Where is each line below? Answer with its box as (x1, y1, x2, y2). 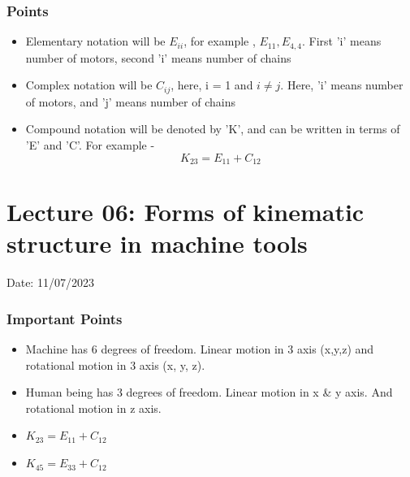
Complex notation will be (25, 76, 153, 93)
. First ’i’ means (301, 33, 382, 50)
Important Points (6, 308, 123, 328)
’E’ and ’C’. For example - (25, 136, 155, 153)
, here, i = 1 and (170, 76, 253, 93)
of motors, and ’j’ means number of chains (25, 93, 235, 110)
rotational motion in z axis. (25, 399, 162, 416)
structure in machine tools (6, 227, 308, 260)
